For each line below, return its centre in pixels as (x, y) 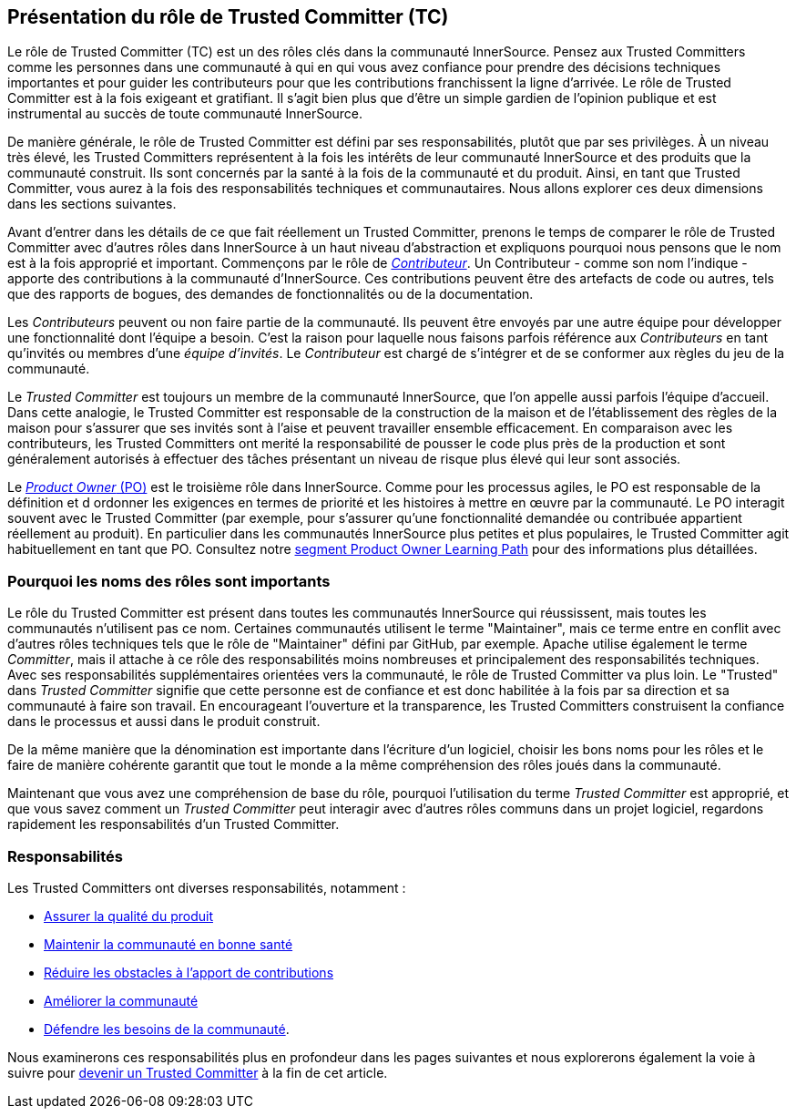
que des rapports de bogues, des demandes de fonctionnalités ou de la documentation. (270, 294)
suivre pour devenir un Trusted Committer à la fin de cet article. (198, 1072)
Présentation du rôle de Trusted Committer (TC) (228, 17)
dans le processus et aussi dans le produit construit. (164, 722)
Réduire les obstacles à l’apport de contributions (189, 972)
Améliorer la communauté (121, 1000)
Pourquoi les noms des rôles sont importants (169, 581)
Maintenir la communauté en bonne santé (168, 944)
